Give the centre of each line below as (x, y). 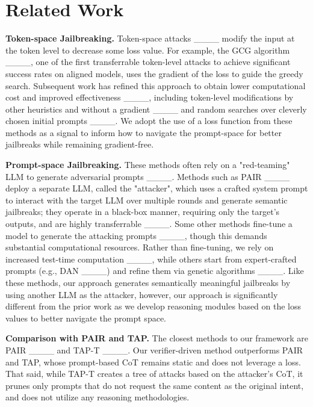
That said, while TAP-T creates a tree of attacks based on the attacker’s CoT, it (154, 374)
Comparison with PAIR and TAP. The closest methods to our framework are (157, 338)
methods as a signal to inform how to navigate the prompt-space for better (144, 132)
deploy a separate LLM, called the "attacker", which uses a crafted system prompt (157, 188)
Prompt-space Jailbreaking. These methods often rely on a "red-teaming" (148, 165)
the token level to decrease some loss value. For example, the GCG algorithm (148, 50)
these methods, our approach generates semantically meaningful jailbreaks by (148, 282)
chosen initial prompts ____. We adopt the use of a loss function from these (149, 121)
